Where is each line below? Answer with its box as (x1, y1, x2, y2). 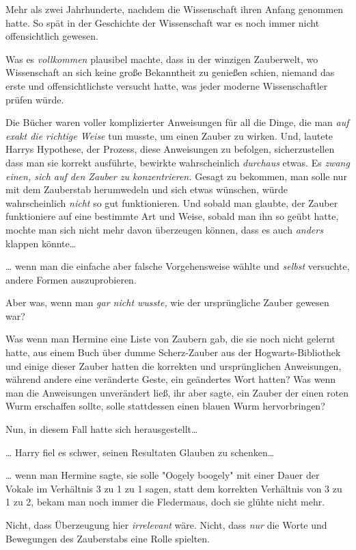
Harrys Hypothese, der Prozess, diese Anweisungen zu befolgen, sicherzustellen (5, 142, 335, 156)
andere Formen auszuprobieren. (5, 272, 137, 286)
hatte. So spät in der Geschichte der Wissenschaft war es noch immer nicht (5, 15, 320, 29)
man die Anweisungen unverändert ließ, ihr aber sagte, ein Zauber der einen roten (5, 385, 349, 399)
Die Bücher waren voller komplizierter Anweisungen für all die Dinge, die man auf (5, 115, 349, 129)
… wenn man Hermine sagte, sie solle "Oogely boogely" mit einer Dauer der (5, 468, 320, 482)
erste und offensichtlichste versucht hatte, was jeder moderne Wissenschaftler (5, 78, 328, 92)
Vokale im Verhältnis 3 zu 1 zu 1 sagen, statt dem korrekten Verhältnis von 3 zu (5, 481, 342, 495)
